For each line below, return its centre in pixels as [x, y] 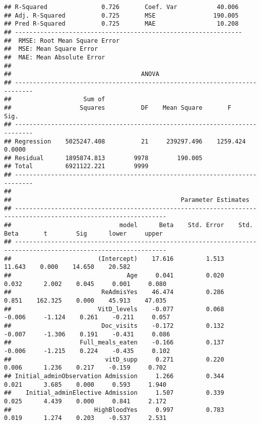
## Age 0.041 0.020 [114, 275]
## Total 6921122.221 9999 [76, 166]
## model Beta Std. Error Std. [128, 225]
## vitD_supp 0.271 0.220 [114, 359]
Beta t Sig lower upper [83, 233]
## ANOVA [82, 74]
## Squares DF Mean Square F [118, 108]
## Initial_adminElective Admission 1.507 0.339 [114, 393]
